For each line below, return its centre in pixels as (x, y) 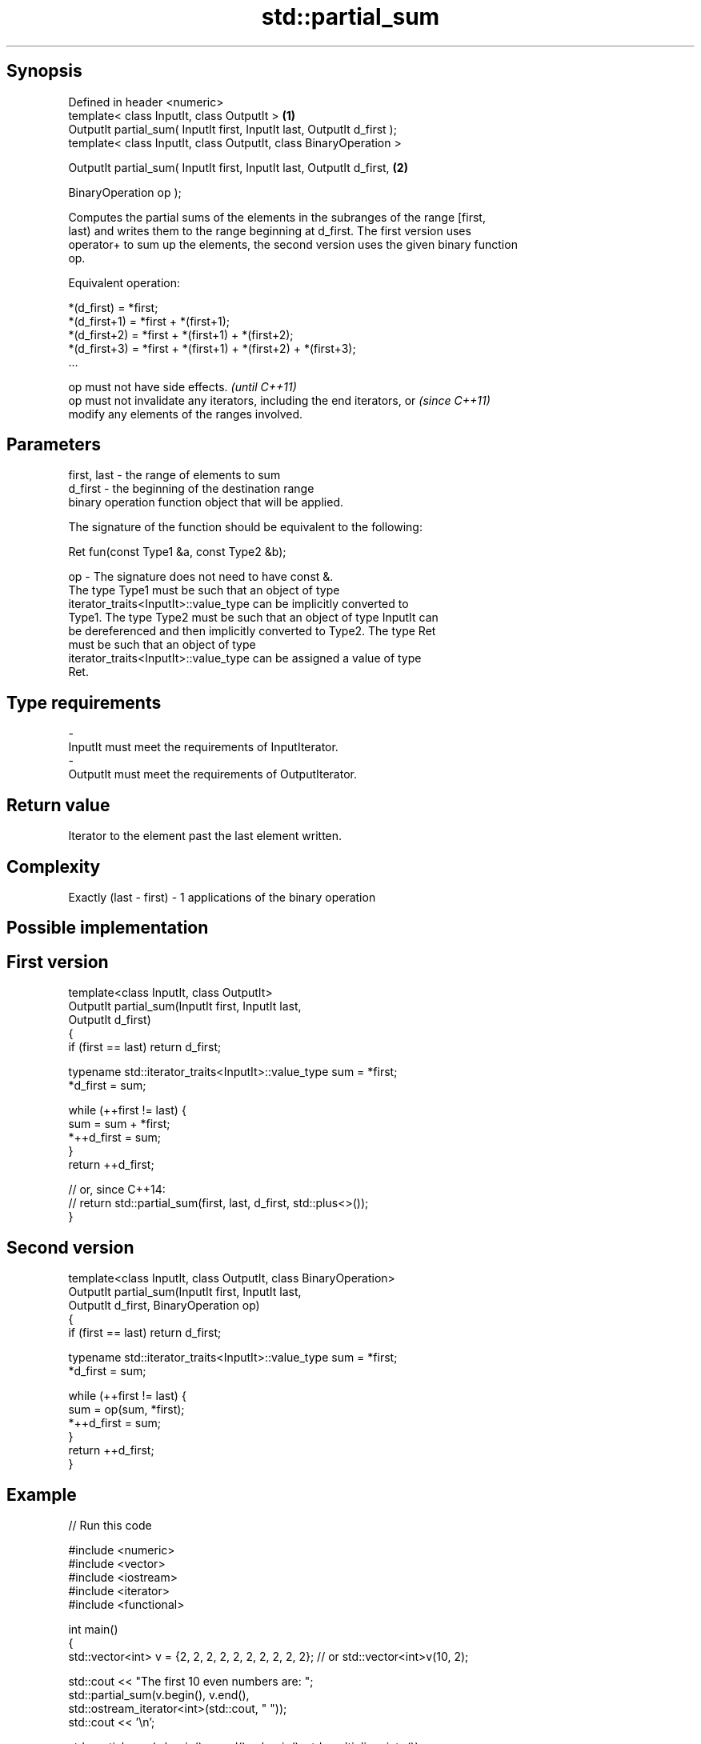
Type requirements (84, 702)
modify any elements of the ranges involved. (186, 414)
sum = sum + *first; (119, 1124)
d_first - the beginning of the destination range (191, 489)
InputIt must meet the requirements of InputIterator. (203, 747)
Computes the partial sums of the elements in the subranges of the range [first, (277, 217)
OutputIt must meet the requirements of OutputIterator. (212, 774)
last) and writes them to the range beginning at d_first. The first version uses (270, 230)
